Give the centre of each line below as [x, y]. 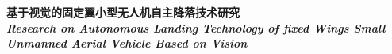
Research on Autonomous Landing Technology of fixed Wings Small [196, 27]
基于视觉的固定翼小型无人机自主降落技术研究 [123, 12]
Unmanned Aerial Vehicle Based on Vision [127, 43]
